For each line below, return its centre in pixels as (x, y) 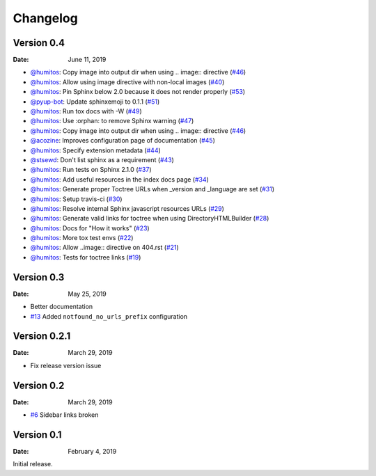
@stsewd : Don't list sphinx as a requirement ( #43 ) (102, 159)
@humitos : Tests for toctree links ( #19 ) (86, 257)
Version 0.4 (39, 43)
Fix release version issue (66, 365)
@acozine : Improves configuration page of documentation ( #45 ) (123, 141)
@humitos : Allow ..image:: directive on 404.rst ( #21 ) (104, 248)
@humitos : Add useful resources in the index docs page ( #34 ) (119, 179)
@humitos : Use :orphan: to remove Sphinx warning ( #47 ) (112, 121)
